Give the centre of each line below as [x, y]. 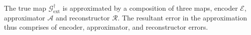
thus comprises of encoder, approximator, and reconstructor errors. [106, 27]
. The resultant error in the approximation [183, 17]
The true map [25, 8]
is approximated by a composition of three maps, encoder [150, 8]
